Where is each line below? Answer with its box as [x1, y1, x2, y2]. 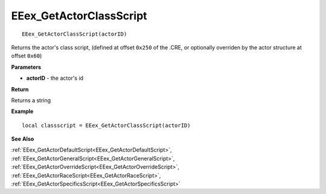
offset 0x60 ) [11, 52, 42, 60]
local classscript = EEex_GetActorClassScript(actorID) [22, 121, 191, 129]
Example [11, 108, 34, 115]
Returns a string [11, 97, 51, 104]
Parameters [11, 63, 42, 71]
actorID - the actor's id [26, 74, 84, 82]
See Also [11, 135, 34, 143]
